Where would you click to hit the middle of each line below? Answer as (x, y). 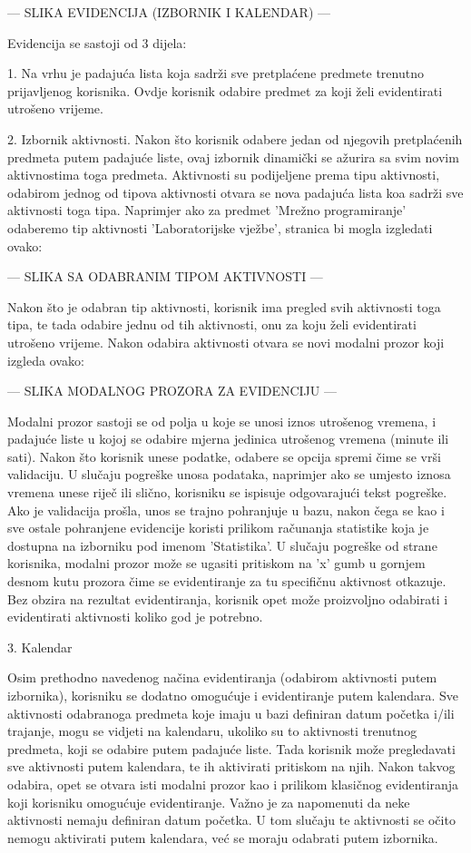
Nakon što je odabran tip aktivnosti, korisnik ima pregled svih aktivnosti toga (224, 306)
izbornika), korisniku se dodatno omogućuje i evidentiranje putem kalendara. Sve (233, 695)
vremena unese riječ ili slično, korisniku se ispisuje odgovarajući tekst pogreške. (227, 492)
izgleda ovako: (46, 360)
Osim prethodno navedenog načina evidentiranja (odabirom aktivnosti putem (222, 677)
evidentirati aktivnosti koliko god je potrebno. (135, 617)
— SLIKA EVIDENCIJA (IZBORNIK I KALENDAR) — (169, 12)
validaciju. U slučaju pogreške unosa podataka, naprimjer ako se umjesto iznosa (229, 474)
